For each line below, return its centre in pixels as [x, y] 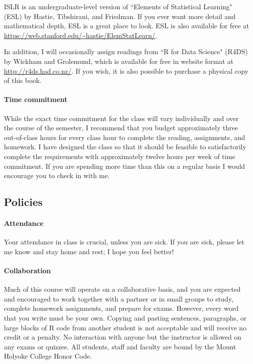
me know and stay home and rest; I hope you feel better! [89, 251]
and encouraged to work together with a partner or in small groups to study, [119, 298]
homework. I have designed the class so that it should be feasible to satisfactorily [125, 147]
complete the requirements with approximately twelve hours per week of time [120, 156]
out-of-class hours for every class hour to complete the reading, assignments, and [125, 137]
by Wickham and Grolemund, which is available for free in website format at [119, 61]
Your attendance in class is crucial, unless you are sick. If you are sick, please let [124, 242]
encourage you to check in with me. [57, 175]
